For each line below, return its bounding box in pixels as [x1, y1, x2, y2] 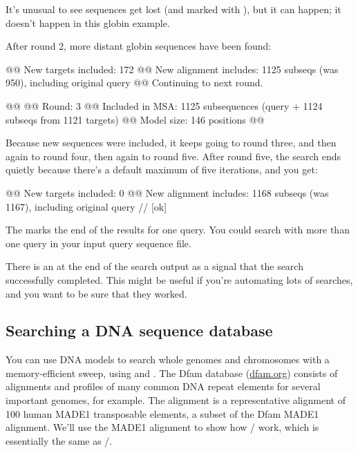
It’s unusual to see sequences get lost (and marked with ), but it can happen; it [6, 2, 341, 16]
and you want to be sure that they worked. [6, 286, 187, 300]
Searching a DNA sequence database [6, 320, 273, 341]
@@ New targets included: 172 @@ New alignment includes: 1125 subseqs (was [6, 61, 339, 76]
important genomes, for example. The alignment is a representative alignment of [6, 393, 346, 407]
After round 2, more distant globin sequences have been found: [6, 39, 272, 53]
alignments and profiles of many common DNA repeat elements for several [6, 379, 321, 394]
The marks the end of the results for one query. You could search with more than [6, 222, 350, 237]
